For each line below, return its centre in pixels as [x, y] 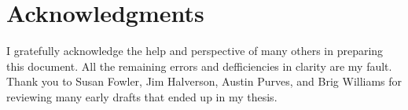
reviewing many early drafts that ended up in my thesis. [142, 96]
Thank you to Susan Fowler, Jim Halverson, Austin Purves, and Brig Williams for [204, 81]
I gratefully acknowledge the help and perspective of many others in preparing [195, 51]
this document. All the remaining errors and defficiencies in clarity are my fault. [199, 66]
